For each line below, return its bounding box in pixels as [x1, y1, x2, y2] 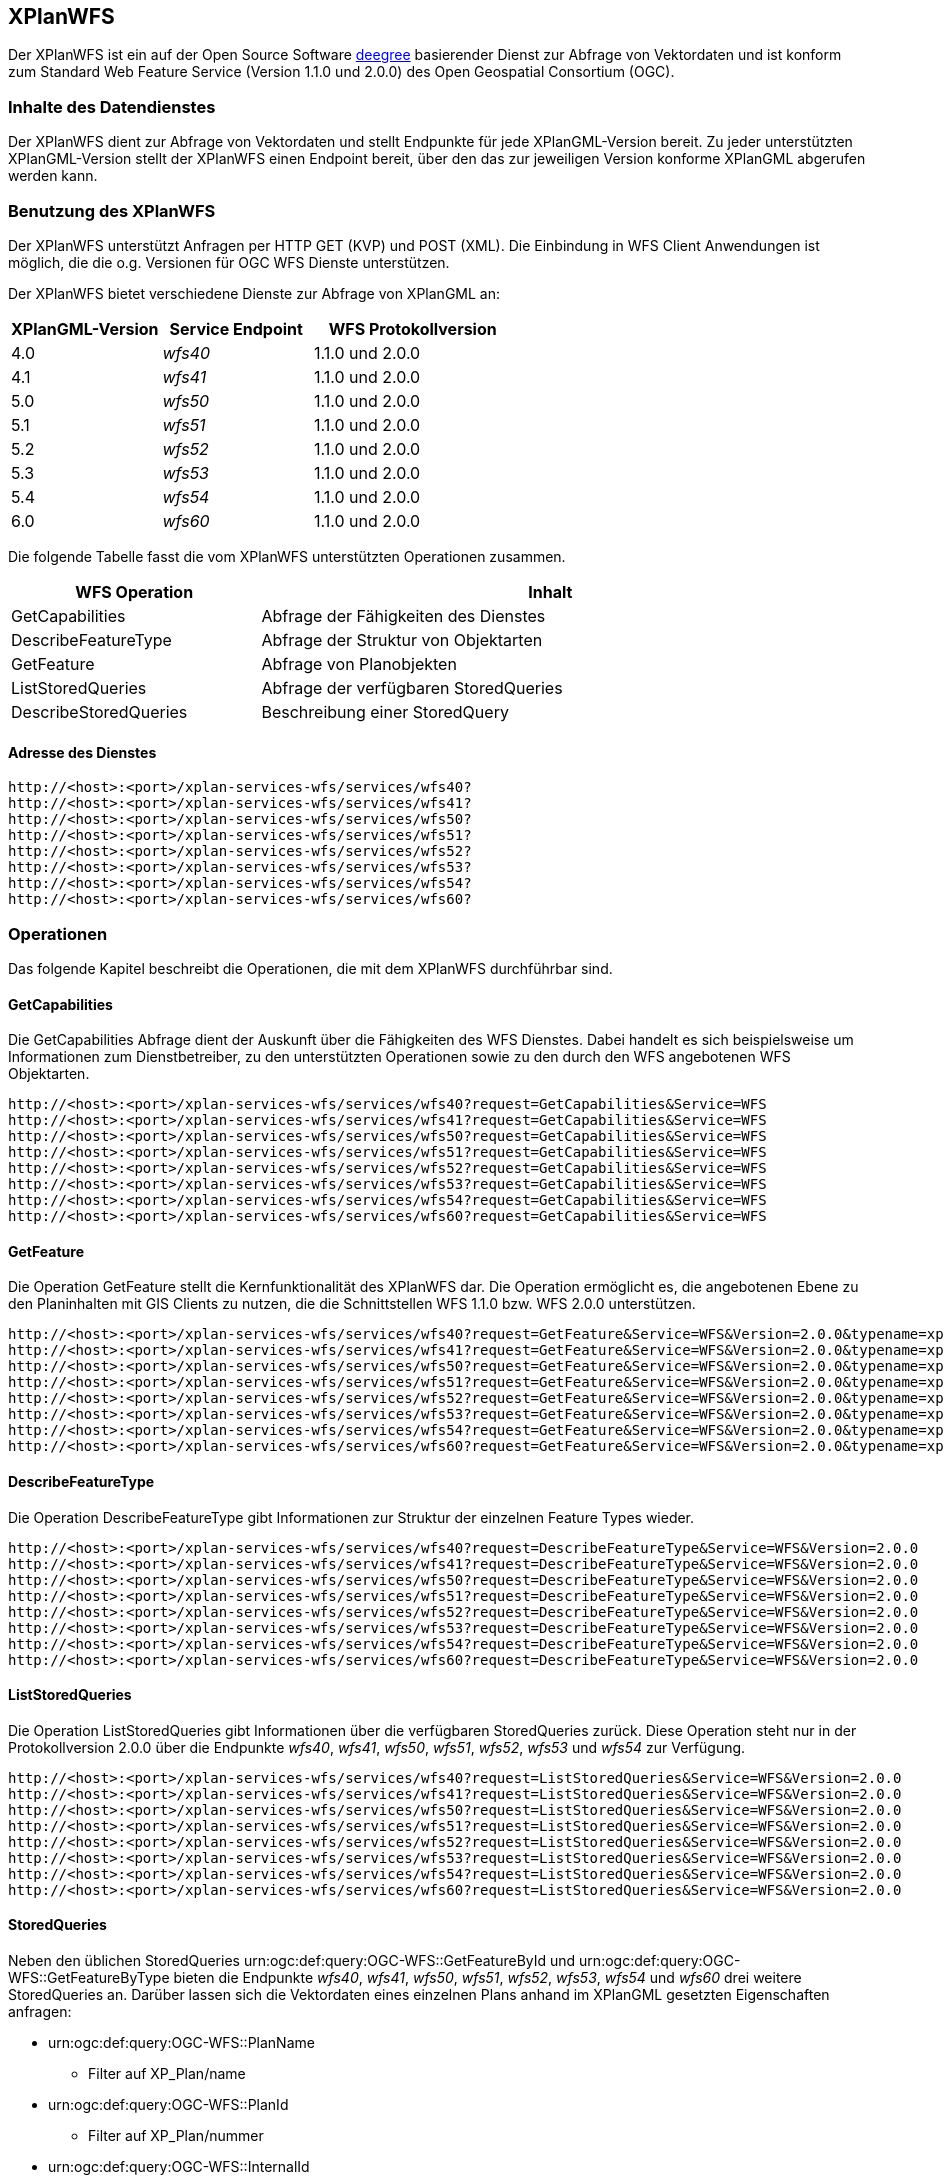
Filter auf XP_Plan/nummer [88, 2126, 264, 2144]
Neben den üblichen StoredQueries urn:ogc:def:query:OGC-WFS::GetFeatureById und [8, 1951, 576, 1969]
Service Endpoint [169, 318, 303, 339]
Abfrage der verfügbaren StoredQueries [261, 677, 563, 698]
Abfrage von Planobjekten [261, 653, 457, 674]
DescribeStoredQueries [11, 701, 188, 722]
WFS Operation [75, 581, 194, 602]
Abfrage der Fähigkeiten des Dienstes [261, 605, 546, 626]
